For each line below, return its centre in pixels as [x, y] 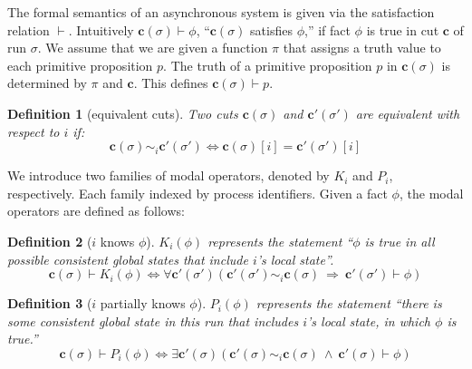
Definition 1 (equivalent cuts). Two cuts [123, 113]
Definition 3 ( [50, 303]
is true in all [400, 241]
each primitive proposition [80, 65]
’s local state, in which [369, 320]
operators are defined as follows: [96, 211]
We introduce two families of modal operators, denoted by [169, 175]
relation [29, 29]
